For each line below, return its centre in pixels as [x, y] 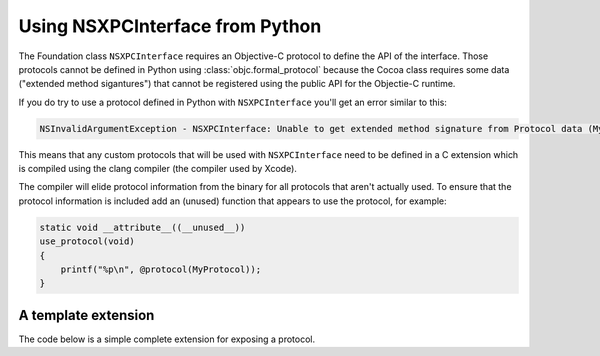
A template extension [86, 315]
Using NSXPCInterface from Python [170, 26]
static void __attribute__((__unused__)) [142, 227]
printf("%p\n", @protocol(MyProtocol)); [161, 269]
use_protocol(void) [87, 241]
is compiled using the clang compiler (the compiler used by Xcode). [157, 169]
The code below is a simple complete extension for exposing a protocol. [166, 339]
